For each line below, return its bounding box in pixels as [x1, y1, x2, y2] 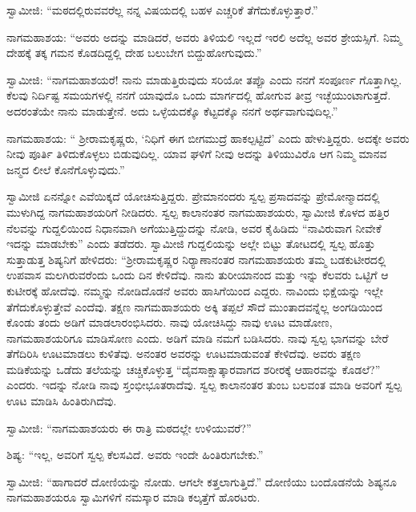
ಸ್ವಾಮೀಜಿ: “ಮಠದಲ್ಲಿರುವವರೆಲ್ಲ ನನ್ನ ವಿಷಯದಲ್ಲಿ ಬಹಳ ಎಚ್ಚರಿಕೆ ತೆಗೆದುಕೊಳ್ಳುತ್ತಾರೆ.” [6, 2, 318, 18]
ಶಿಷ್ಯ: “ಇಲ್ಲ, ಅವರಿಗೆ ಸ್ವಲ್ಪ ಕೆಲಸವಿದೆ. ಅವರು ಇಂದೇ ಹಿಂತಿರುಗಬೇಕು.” [6, 446, 264, 463]
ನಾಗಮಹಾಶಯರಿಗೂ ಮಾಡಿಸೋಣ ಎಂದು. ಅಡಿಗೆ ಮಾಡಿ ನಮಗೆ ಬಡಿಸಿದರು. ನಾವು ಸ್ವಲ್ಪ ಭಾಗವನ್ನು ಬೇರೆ [6, 329, 389, 346]
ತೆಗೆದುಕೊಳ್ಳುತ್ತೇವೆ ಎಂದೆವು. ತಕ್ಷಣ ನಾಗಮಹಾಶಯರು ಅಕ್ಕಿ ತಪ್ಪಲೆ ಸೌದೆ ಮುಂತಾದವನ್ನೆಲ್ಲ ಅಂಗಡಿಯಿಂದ [6, 298, 382, 315]
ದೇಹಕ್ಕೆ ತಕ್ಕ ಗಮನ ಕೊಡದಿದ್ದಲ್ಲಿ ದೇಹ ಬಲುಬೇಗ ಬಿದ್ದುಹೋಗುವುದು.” [6, 44, 262, 61]
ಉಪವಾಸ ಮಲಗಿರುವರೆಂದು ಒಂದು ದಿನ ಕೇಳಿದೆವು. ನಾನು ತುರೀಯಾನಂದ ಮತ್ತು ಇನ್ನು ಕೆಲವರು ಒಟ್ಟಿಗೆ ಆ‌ [6, 266, 389, 283]
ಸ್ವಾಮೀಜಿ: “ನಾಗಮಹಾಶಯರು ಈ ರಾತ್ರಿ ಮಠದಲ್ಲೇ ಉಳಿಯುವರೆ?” [6, 419, 252, 436]
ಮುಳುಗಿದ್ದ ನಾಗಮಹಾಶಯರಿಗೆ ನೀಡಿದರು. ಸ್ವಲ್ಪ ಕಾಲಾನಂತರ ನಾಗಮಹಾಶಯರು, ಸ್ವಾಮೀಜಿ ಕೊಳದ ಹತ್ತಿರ [6, 203, 390, 220]
